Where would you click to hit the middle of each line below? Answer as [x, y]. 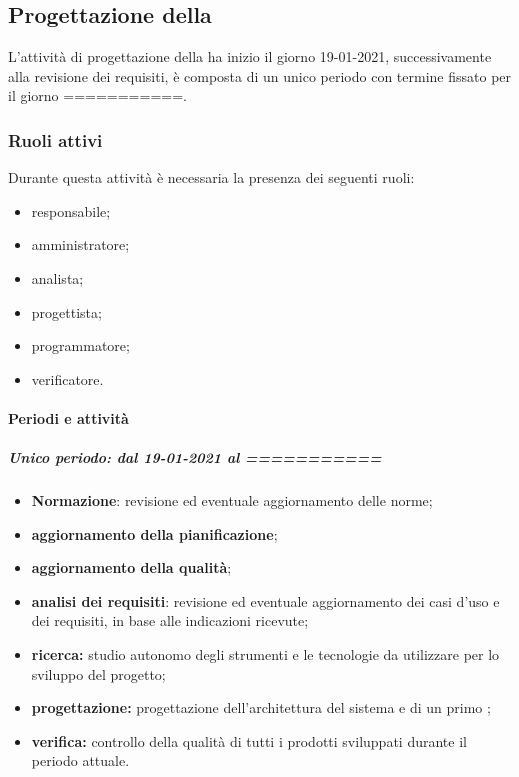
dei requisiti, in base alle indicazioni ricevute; [170, 620]
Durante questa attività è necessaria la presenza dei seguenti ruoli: [211, 177]
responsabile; [71, 210]
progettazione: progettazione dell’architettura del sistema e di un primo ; [261, 707]
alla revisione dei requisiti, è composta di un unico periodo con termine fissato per [260, 75]
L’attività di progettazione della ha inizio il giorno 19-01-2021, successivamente [250, 56]
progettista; [66, 311]
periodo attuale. [80, 760]
